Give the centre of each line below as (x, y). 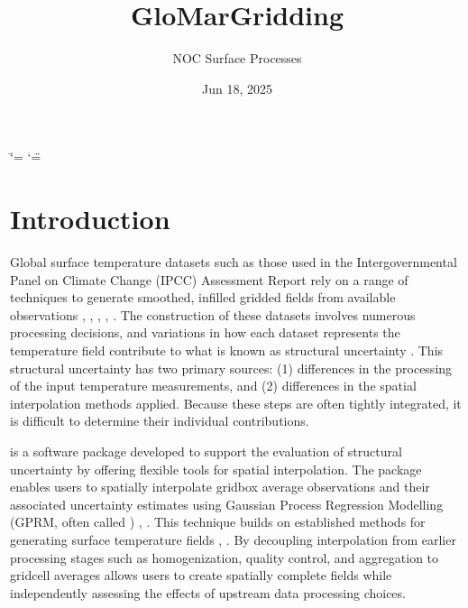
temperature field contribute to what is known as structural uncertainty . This (227, 350)
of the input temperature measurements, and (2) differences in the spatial (213, 386)
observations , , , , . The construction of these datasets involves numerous (213, 314)
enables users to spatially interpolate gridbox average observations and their (220, 487)
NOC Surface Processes (237, 58)
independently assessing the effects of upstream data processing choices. (208, 592)
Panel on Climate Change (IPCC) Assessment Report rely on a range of (209, 279)
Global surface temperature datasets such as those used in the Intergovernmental (234, 262)
